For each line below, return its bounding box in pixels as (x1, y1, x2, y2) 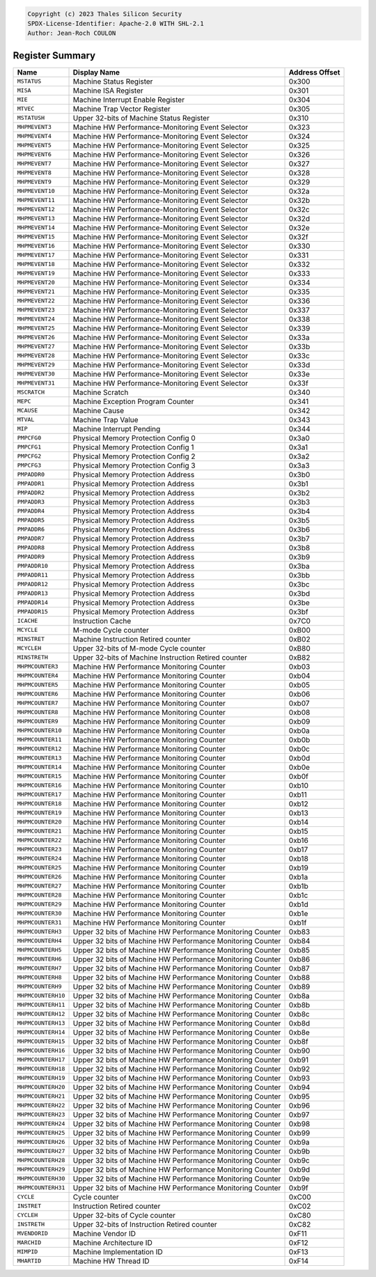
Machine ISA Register (72, 86, 144, 95)
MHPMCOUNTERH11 (17, 1001, 65, 1009)
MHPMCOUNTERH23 (17, 1111, 65, 1118)
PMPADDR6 (17, 526, 45, 533)
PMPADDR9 (17, 553, 45, 561)
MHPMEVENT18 (17, 261, 55, 268)
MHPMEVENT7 (17, 160, 52, 167)
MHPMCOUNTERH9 (17, 983, 62, 991)
